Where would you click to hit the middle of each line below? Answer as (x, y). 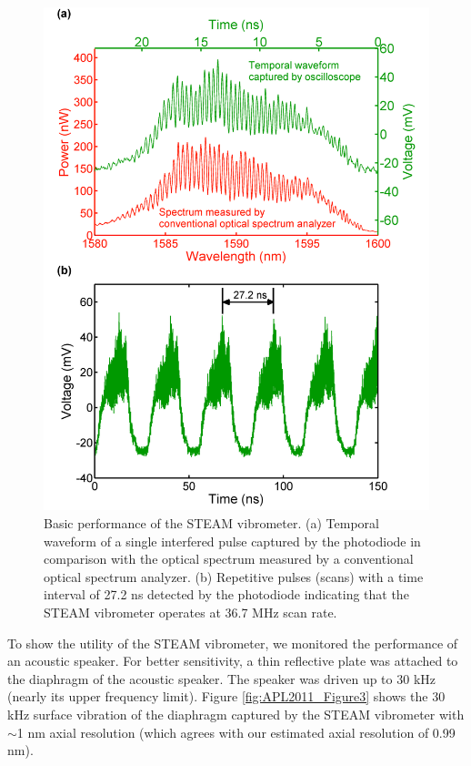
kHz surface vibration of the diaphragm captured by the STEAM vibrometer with (236, 714)
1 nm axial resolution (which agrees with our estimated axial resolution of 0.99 (236, 732)
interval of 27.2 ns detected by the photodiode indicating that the (226, 594)
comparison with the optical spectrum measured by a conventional (229, 559)
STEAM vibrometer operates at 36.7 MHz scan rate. (190, 612)
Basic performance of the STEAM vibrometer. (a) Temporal (211, 522)
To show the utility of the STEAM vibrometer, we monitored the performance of (233, 643)
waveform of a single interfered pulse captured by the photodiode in (232, 541)
